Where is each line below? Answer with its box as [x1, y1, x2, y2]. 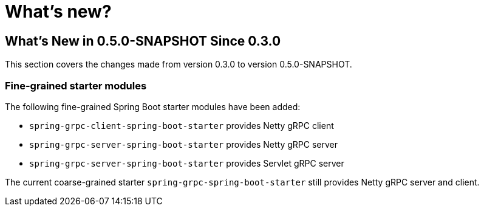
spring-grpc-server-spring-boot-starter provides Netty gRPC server [29, 139, 338, 150]
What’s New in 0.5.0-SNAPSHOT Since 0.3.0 [5, 33, 281, 49]
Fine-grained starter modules [5, 79, 147, 92]
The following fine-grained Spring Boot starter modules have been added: [5, 101, 301, 112]
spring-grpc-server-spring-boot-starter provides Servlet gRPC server [29, 157, 344, 168]
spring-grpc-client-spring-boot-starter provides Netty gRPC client [29, 120, 334, 131]
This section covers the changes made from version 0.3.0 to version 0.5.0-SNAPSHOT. [5, 59, 352, 70]
